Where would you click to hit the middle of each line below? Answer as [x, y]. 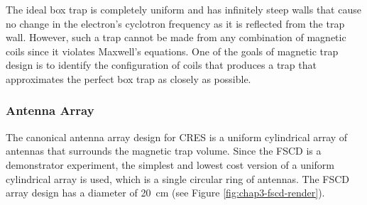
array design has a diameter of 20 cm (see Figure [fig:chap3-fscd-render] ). [165, 193]
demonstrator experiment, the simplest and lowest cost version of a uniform [170, 164]
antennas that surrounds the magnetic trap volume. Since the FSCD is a [164, 151]
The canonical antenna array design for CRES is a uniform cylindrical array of [177, 137]
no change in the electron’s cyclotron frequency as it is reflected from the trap [175, 23]
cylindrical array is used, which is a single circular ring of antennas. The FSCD [178, 178]
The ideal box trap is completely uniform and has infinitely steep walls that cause [183, 9]
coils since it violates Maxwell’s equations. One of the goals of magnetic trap [172, 51]
